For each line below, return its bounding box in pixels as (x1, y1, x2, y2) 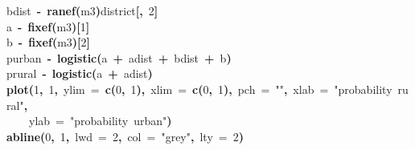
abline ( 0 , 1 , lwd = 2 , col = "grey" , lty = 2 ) (6, 128, 244, 144)
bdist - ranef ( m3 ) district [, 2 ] (6, 2, 158, 18)
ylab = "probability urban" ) (29, 112, 172, 129)
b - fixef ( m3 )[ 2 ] (6, 34, 91, 51)
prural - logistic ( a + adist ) (6, 65, 153, 82)
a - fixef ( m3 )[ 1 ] (6, 18, 90, 34)
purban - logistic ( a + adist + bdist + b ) (6, 49, 232, 66)
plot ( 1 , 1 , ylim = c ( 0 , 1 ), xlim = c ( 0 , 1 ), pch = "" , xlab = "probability (6, 80, 392, 97)
